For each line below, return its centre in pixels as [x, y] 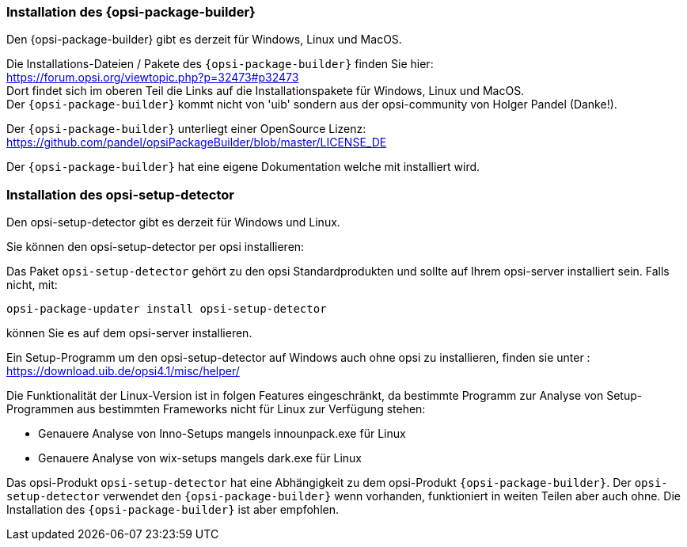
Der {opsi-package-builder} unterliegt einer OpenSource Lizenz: [186, 129]
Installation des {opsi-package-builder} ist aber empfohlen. [173, 510]
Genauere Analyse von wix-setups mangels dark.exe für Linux [200, 458]
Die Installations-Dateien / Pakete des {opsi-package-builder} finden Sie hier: [220, 64]
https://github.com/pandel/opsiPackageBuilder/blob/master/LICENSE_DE [197, 142]
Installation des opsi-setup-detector [120, 194]
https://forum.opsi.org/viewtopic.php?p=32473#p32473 [153, 78]
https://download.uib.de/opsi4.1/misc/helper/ [123, 371]
